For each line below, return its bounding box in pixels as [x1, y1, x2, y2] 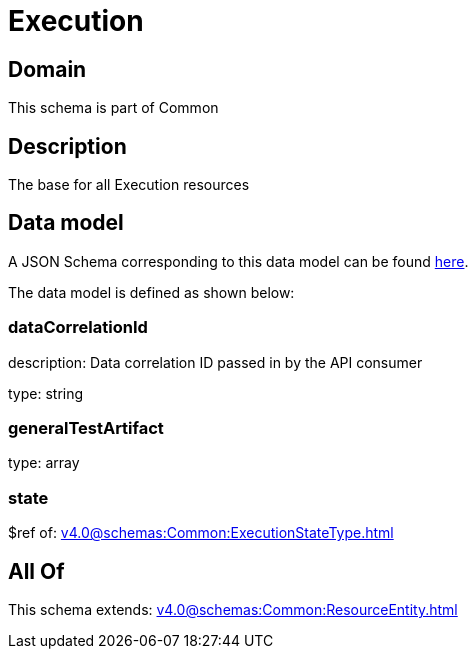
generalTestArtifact [8, 417, 164, 438]
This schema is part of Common [8, 99, 219, 117]
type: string [8, 384, 84, 402]
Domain [8, 56, 87, 82]
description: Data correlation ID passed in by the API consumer [8, 353, 423, 371]
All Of [8, 558, 65, 584]
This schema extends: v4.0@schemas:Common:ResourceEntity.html [8, 600, 458, 618]
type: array [8, 454, 80, 472]
